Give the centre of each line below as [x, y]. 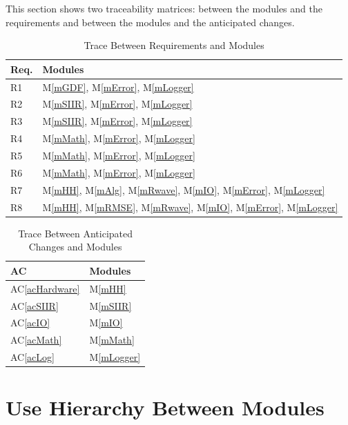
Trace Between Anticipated [76, 233]
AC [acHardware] [45, 288]
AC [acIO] [30, 323]
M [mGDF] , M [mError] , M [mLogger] [118, 87]
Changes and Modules [75, 247]
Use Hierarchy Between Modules [165, 407]
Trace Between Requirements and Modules [174, 45]
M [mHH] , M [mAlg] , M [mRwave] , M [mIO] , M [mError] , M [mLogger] [184, 189]
